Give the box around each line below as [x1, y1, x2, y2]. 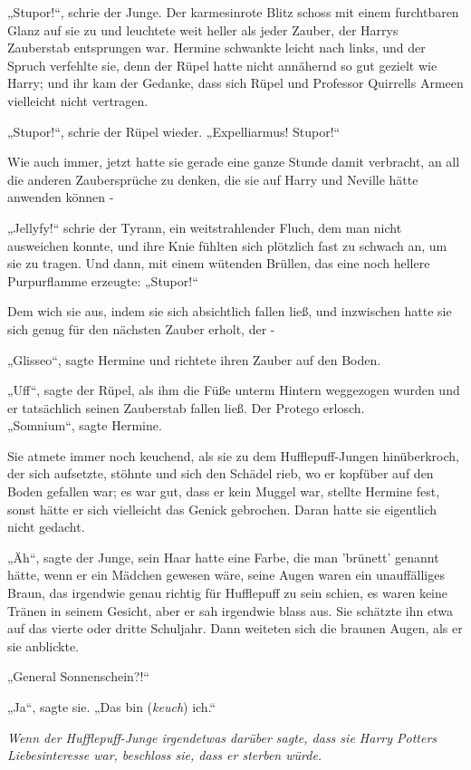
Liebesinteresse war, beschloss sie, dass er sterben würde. [7, 746, 322, 765]
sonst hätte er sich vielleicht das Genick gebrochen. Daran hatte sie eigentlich [7, 499, 437, 518]
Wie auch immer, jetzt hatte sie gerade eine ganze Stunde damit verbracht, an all [7, 152, 460, 171]
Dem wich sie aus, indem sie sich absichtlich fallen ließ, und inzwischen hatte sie [7, 302, 452, 321]
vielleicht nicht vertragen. [7, 91, 149, 110]
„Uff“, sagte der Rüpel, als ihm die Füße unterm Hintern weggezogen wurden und [7, 380, 460, 399]
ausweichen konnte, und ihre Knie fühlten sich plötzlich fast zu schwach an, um [7, 236, 447, 255]
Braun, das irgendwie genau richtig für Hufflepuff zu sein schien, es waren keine [7, 583, 448, 602]
